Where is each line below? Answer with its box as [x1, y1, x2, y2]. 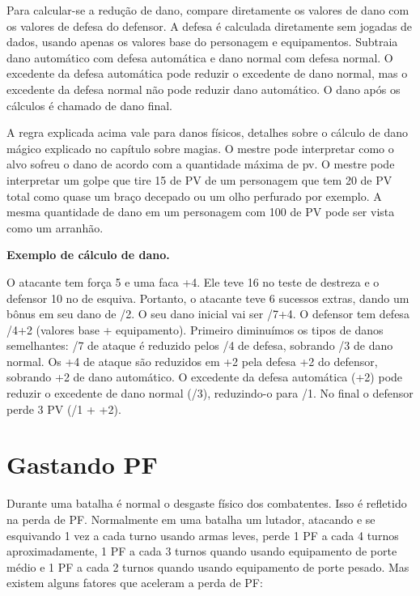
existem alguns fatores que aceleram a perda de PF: [6, 574, 263, 591]
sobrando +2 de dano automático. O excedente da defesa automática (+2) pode [6, 368, 403, 385]
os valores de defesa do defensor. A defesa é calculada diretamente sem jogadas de [6, 17, 413, 34]
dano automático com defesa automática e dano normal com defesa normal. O [6, 49, 393, 66]
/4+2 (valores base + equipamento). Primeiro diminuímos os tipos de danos [6, 321, 384, 338]
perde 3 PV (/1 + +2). [6, 400, 121, 417]
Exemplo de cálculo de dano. [6, 246, 170, 263]
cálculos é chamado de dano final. [6, 96, 173, 113]
